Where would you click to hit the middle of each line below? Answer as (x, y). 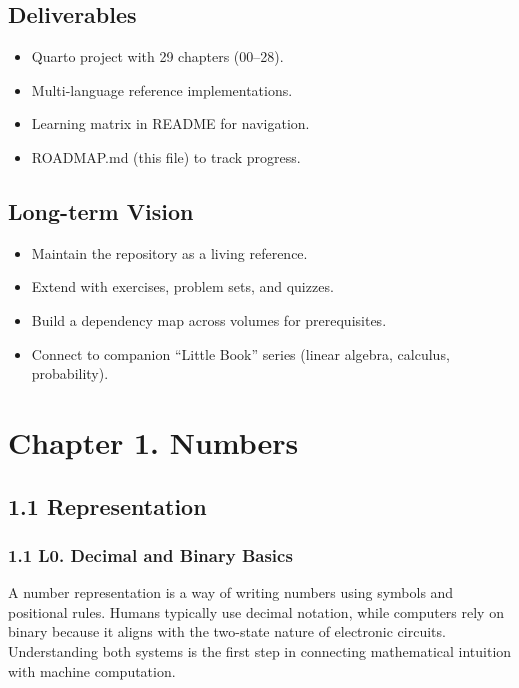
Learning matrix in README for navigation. (170, 123)
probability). (70, 373)
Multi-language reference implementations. (162, 89)
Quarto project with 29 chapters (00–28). (157, 56)
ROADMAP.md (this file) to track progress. (166, 156)
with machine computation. (92, 670)
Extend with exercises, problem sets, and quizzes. (182, 286)
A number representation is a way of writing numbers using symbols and (231, 592)
